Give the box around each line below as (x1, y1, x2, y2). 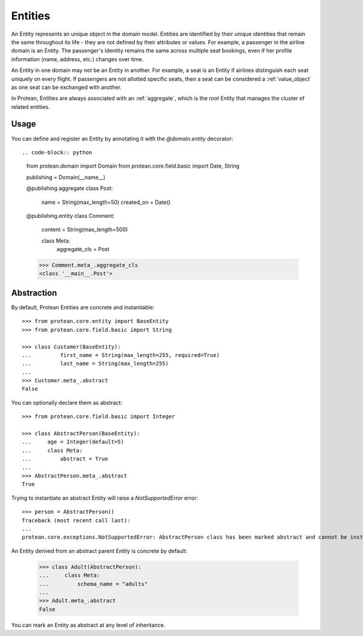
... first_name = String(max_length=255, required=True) (22, 352, 220, 358)
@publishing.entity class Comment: (26, 212, 115, 219)
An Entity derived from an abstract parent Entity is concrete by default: (11, 547, 188, 554)
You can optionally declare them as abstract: (11, 399, 123, 406)
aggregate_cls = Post (56, 246, 110, 253)
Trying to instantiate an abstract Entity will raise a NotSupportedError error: (11, 494, 198, 502)
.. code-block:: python (22, 149, 93, 156)
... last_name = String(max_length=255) (22, 360, 169, 367)
